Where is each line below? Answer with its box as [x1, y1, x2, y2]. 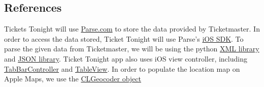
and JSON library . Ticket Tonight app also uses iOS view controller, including [4, 53, 247, 64]
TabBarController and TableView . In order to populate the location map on [4, 63, 240, 74]
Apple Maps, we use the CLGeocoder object [4, 73, 141, 84]
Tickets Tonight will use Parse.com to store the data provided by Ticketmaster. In [4, 23, 260, 34]
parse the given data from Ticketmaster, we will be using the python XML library [4, 43, 259, 54]
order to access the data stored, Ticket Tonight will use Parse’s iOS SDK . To [4, 33, 244, 44]
